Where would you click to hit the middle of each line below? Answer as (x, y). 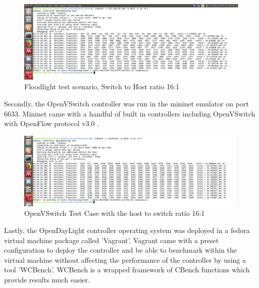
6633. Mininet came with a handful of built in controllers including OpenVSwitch (130, 113)
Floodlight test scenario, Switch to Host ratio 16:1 (102, 87)
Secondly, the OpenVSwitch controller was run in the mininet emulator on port (126, 104)
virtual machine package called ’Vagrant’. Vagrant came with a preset (112, 240)
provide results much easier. (47, 279)
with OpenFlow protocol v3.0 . (52, 123)
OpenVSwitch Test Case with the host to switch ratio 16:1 (115, 213)
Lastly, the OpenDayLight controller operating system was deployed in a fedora (127, 230)
